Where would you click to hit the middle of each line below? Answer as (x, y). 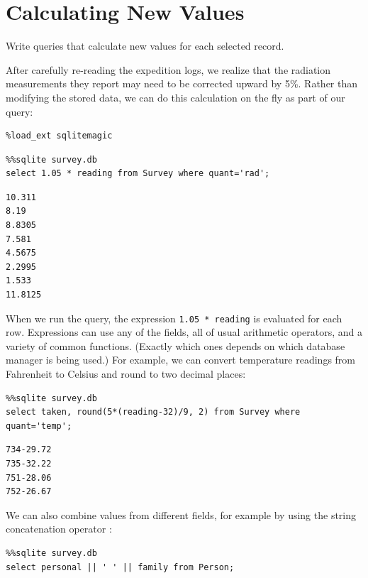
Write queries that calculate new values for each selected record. (145, 46)
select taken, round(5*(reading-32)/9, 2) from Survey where (153, 412)
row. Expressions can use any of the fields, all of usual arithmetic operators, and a (184, 332)
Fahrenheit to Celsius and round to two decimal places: (126, 374)
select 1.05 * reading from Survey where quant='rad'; (138, 174)
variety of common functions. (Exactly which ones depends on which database (175, 345)
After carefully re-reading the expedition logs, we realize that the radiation (168, 69)
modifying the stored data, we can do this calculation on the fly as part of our (175, 97)
